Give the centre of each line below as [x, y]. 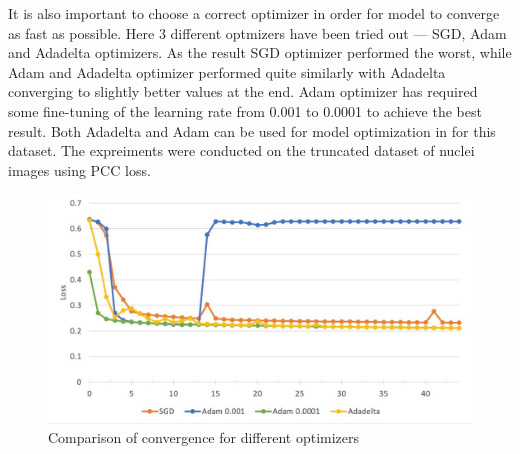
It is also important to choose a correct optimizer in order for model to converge [254, 13]
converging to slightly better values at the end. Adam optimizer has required [243, 91]
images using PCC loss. [79, 169]
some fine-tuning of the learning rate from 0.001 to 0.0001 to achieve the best [245, 110]
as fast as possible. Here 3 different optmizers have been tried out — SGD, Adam [257, 32]
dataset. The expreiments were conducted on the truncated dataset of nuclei [241, 150]
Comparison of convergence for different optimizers [204, 437]
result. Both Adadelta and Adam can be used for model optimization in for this [252, 130]
